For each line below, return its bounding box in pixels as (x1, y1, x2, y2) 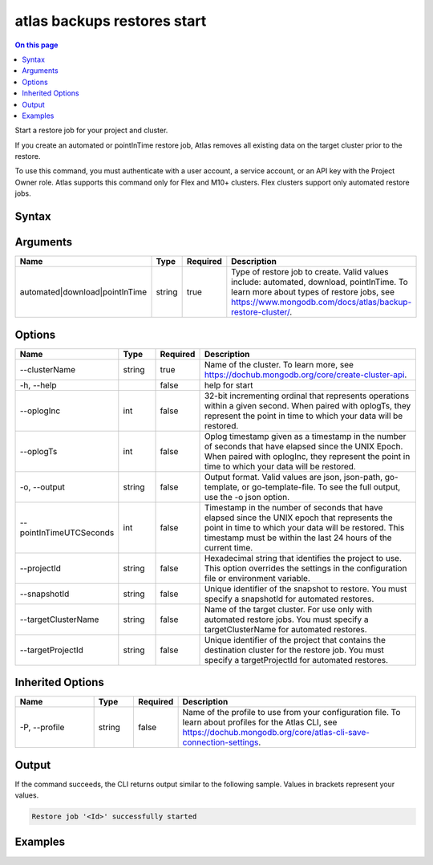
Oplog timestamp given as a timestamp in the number (204, 430, 407, 441)
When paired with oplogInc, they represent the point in (204, 450, 411, 461)
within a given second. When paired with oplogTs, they (204, 400, 411, 411)
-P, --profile (19, 722, 65, 733)
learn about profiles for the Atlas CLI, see (182, 717, 338, 728)
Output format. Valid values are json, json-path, (204, 471, 383, 482)
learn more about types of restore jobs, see (231, 286, 395, 298)
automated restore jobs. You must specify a (204, 614, 369, 625)
